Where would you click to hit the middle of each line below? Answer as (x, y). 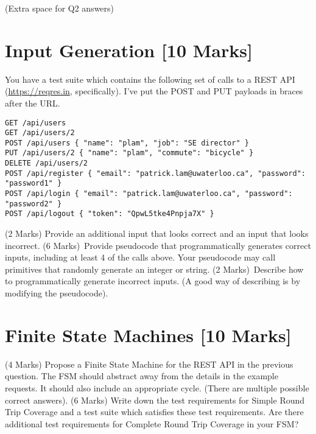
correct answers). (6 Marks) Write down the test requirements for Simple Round (155, 400)
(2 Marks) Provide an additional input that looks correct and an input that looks (157, 233)
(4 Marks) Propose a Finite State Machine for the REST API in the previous (149, 364)
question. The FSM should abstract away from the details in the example (142, 376)
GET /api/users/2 (40, 133)
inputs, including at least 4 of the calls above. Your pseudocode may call (140, 257)
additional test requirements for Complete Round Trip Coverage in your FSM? (152, 423)
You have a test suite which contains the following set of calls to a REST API (150, 79)
